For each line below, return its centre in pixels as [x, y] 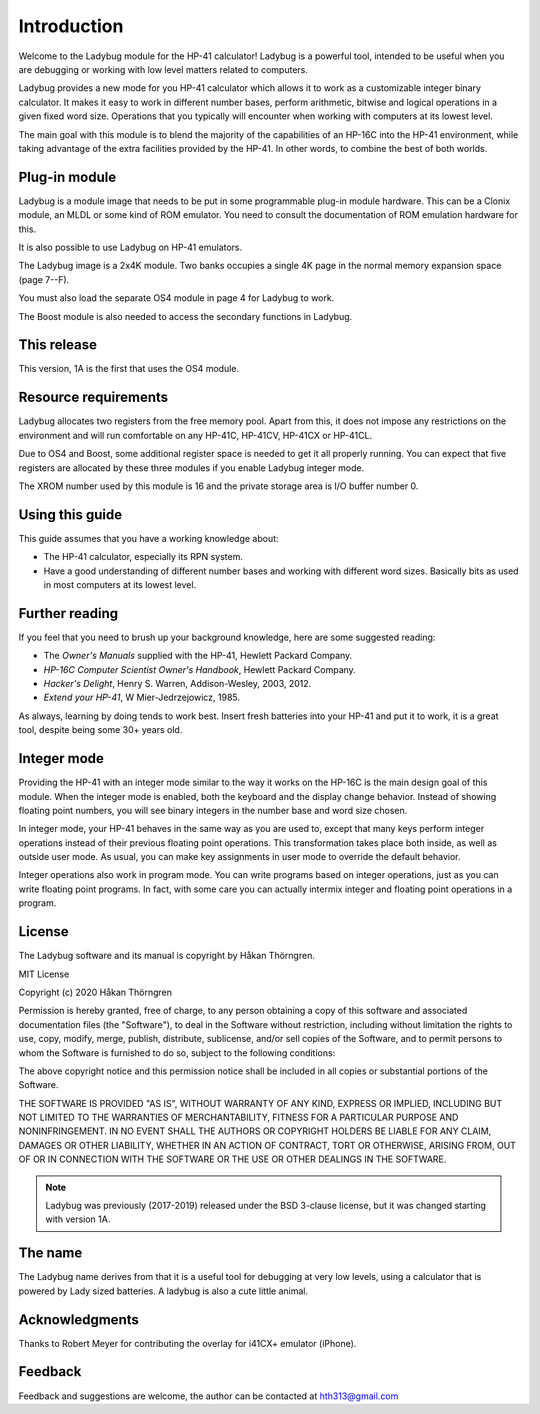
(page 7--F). [44, 279]
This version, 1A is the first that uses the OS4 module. [129, 369]
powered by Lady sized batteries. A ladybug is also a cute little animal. [163, 1291]
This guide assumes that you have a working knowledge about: [148, 538]
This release [57, 345]
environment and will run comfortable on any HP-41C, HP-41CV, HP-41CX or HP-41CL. [195, 435]
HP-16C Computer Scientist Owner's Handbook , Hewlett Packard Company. [200, 669]
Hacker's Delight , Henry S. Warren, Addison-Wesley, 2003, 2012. [177, 684]
